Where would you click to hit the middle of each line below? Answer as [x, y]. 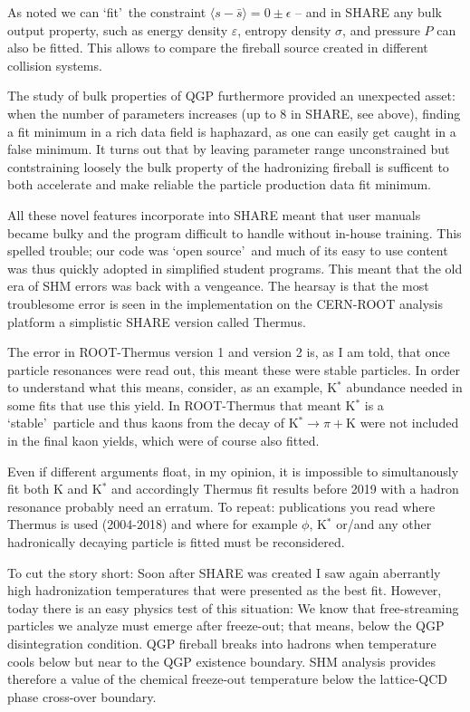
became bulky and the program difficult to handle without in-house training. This [235, 232]
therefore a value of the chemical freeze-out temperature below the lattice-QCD [228, 679]
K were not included [403, 423]
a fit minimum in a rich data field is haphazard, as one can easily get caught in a [232, 131]
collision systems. [55, 65]
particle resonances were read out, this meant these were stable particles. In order [234, 369]
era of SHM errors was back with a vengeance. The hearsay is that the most [218, 286]
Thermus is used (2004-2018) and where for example [153, 524]
